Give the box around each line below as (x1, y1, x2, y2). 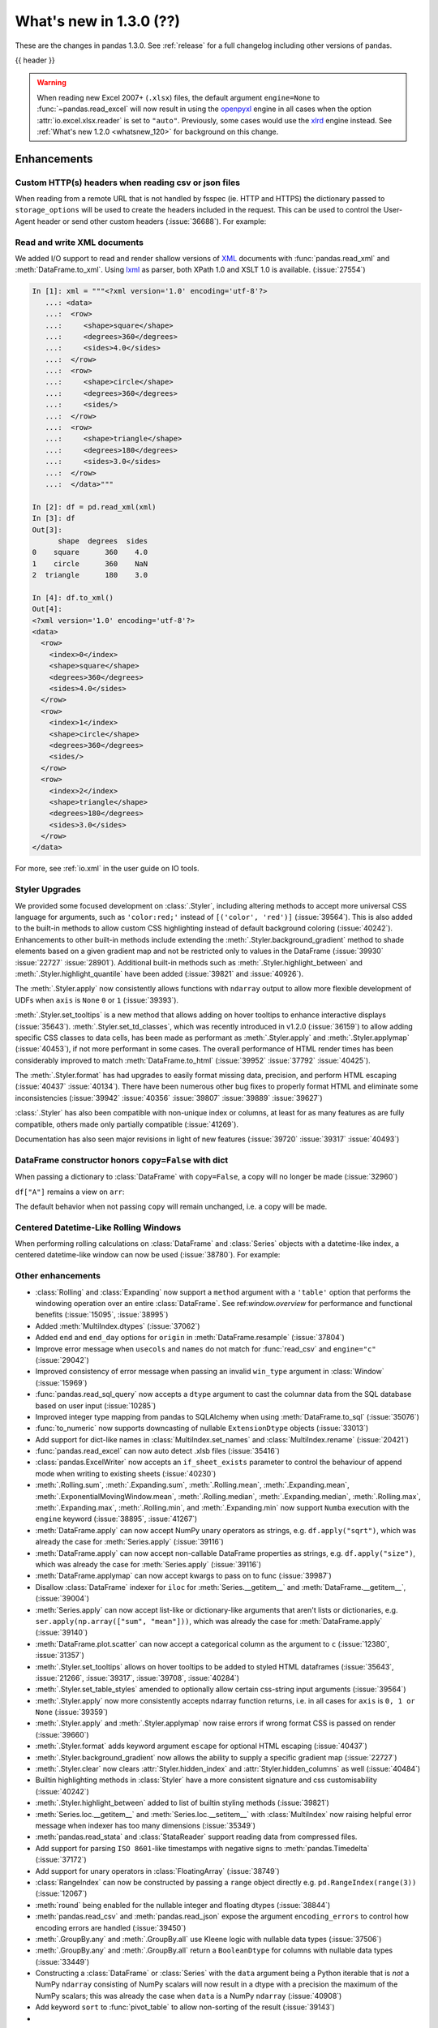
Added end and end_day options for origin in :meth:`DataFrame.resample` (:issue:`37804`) (35, 1333, 345, 1343)
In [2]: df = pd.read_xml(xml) (32, 502, 157, 511)
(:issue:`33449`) (35, 1957, 89, 1966)
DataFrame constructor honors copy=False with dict (15, 1154, 229, 1166)
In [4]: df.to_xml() (32, 593, 114, 602)
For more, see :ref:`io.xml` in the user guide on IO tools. (15, 864, 200, 874)
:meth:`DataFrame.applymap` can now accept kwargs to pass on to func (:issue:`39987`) (35, 1570, 332, 1581)
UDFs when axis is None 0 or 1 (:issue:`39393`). (15, 995, 178, 1005)
